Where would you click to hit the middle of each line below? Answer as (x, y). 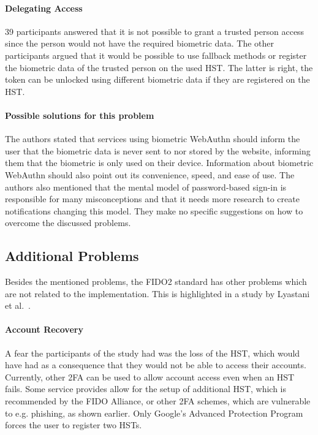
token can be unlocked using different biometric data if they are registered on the (157, 79)
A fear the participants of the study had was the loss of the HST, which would (153, 353)
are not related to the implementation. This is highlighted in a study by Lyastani (157, 293)
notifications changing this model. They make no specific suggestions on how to (154, 210)
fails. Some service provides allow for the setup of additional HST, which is (146, 389)
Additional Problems (72, 256)
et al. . (18, 305)
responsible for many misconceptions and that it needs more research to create (152, 199)
